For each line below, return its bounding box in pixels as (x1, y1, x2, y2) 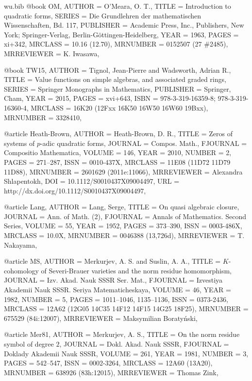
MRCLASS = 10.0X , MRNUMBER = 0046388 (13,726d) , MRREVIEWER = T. (4, 230, 245, 240)
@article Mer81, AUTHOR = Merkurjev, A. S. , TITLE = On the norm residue (4, 329, 240, 339)
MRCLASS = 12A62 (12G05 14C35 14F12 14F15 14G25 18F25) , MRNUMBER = (4, 303, 249, 314)
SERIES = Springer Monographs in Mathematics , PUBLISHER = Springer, (4, 83, 231, 94)
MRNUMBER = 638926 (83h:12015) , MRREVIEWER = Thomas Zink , (4, 367, 218, 377)
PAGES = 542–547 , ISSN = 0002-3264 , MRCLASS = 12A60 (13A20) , (4, 358, 213, 368)
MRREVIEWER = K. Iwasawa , (4, 48, 100, 58)
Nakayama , (4, 239, 37, 250)
